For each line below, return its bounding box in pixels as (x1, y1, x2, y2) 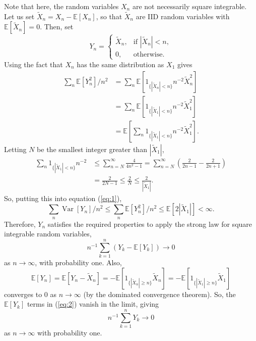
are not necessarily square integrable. (132, 1, 247, 11)
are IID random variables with (136, 11, 230, 21)
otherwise (133, 51, 163, 58)
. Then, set (40, 21, 74, 32)
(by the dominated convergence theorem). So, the (83, 288, 236, 299)
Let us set (4, 11, 35, 21)
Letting (4, 143, 27, 154)
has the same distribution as (77, 59, 164, 69)
